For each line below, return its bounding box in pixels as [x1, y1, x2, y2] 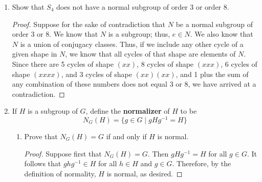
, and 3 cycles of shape [61, 68, 132, 79]
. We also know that [190, 29, 253, 39]
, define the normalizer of [85, 106, 170, 116]
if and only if [106, 131, 147, 142]
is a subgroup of [28, 106, 78, 116]
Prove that [24, 131, 58, 142]
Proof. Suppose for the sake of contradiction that [12, 18, 166, 29]
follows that [24, 158, 61, 169]
